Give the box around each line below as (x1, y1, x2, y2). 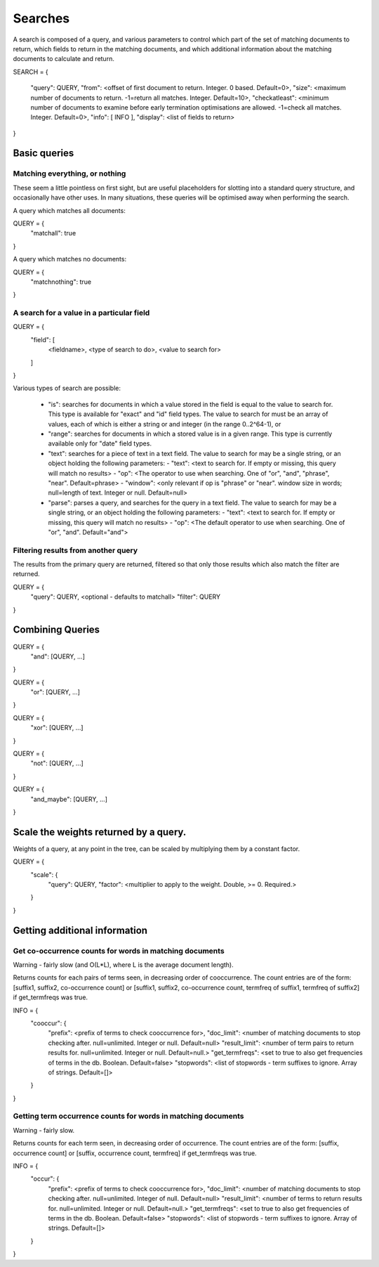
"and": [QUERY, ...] (30, 652, 86, 661)
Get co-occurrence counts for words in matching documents (13, 946, 225, 956)
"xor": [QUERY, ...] (30, 724, 84, 732)
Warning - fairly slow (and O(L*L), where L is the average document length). (13, 961, 234, 969)
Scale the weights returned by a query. (13, 826, 187, 838)
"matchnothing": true (30, 278, 91, 286)
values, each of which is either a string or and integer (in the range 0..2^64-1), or (48, 420, 281, 428)
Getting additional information (13, 924, 147, 936)
